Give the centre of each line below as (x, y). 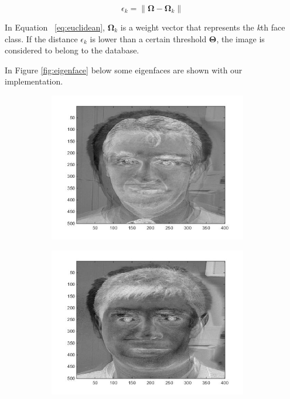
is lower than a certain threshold (148, 38)
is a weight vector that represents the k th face (203, 27)
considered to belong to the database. (72, 50)
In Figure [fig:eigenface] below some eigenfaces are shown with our (124, 70)
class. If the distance (41, 38)
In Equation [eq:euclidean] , (55, 27)
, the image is (240, 38)
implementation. (34, 81)
